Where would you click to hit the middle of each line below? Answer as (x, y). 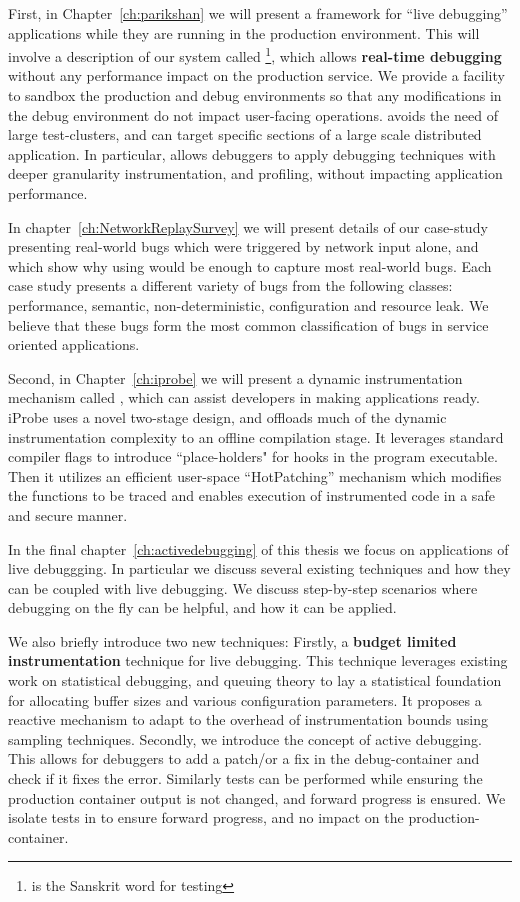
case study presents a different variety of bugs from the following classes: (230, 285)
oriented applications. (74, 344)
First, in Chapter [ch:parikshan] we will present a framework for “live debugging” (258, 13)
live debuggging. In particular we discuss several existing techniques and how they (259, 568)
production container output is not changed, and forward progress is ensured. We (257, 797)
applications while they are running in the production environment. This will (244, 32)
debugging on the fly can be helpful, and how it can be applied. (202, 607)
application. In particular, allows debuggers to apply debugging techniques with (252, 153)
